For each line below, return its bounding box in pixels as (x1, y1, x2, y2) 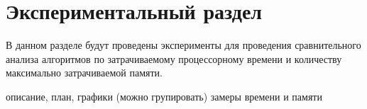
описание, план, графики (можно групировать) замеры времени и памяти (6, 88, 322, 103)
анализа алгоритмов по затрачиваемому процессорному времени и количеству (6, 51, 342, 66)
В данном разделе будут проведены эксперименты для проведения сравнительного (6, 38, 361, 52)
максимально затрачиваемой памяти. (6, 65, 163, 80)
